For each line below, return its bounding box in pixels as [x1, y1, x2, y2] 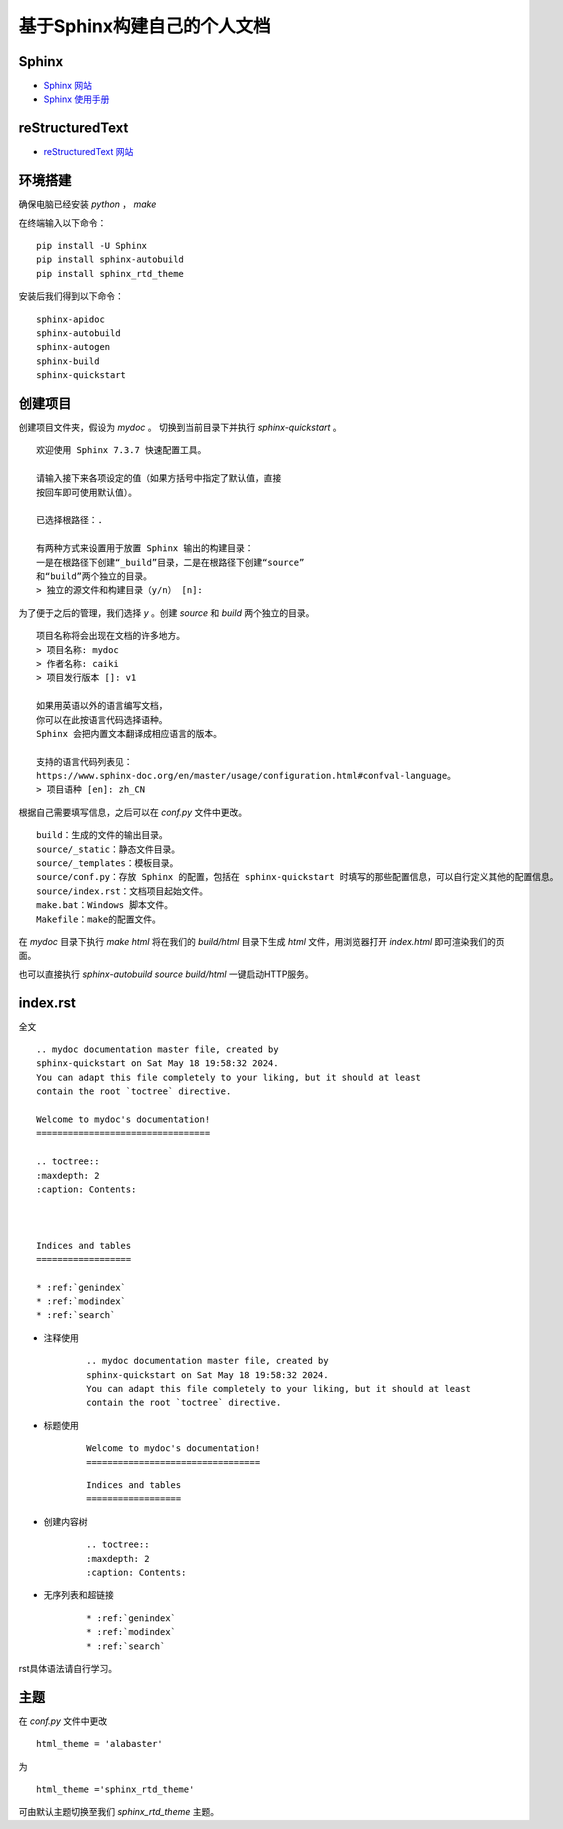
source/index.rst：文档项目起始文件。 [36, 885, 209, 897]
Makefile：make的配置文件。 [36, 913, 162, 925]
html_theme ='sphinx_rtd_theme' [36, 1783, 195, 1795]
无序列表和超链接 [43, 1589, 114, 1601]
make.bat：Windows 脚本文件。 [36, 900, 174, 911]
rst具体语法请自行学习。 [18, 1662, 118, 1674]
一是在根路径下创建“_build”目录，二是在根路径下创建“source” [36, 556, 305, 568]
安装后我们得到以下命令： [18, 290, 124, 302]
